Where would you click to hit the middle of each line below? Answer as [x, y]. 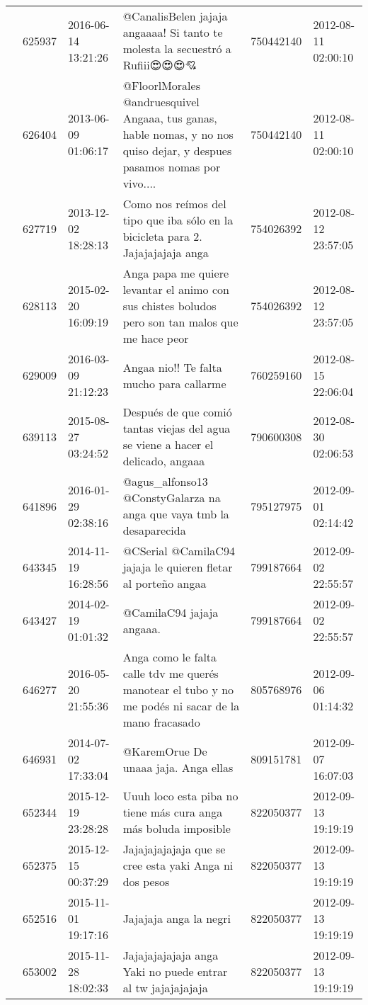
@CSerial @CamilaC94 [179, 551]
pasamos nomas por [172, 167]
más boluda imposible [177, 828]
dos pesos [146, 881]
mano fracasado [161, 722]
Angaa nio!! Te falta [172, 367]
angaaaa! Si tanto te [173, 32]
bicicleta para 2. [162, 236]
